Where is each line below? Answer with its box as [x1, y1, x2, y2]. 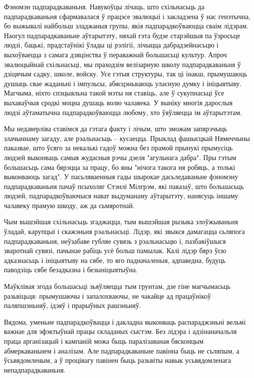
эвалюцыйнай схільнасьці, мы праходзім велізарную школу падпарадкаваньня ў [4, 59, 241, 69]
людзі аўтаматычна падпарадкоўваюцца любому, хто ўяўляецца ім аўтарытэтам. [4, 107, 242, 117]
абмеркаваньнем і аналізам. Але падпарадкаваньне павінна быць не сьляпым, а [4, 345, 240, 355]
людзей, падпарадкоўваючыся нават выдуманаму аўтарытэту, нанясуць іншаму [4, 190, 238, 201]
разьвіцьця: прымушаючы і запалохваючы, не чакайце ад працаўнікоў [4, 290, 211, 301]
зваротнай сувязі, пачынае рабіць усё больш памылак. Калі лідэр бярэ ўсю [4, 245, 227, 256]
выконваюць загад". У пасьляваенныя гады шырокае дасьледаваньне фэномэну [4, 171, 238, 182]
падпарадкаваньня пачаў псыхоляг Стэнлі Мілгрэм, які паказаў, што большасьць [4, 181, 244, 191]
